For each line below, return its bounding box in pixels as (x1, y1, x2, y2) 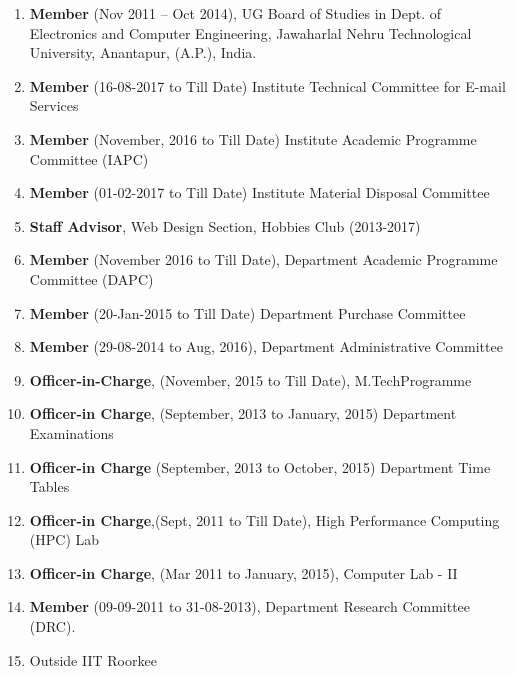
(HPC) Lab (29, 529, 100, 550)
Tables (29, 476, 70, 497)
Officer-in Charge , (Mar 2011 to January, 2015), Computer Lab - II (29, 562, 458, 583)
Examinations (29, 422, 114, 443)
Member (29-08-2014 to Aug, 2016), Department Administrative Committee (29, 336, 503, 357)
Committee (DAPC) (29, 268, 154, 289)
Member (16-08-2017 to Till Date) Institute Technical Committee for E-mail (29, 75, 506, 96)
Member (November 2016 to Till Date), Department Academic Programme (29, 249, 498, 270)
